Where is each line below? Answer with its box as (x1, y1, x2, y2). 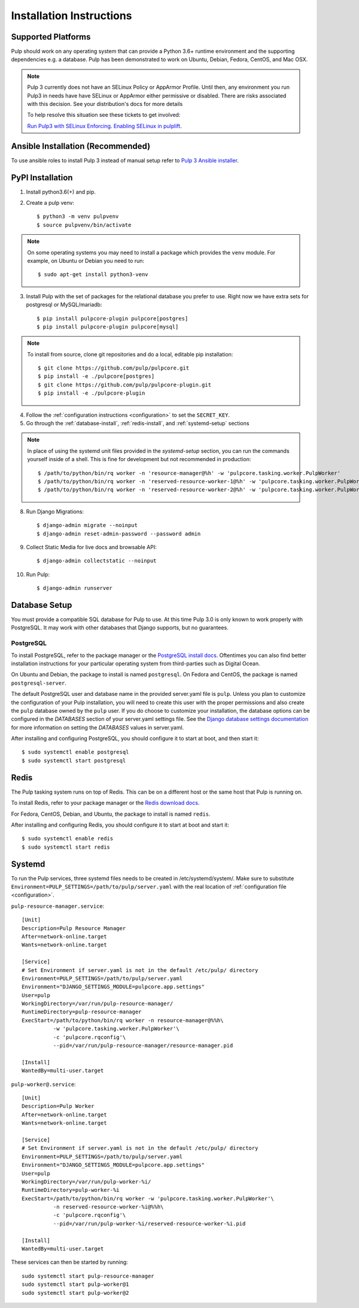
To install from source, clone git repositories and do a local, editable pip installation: (27, 350, 233, 358)
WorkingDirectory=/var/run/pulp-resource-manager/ (22, 1000, 174, 1007)
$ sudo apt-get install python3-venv (38, 271, 149, 278)
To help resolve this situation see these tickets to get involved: (27, 111, 181, 119)
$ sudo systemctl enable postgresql (22, 749, 129, 756)
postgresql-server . (11, 679, 67, 686)
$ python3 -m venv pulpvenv (36, 213, 119, 220)
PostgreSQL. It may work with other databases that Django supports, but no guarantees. (11, 624, 229, 631)
